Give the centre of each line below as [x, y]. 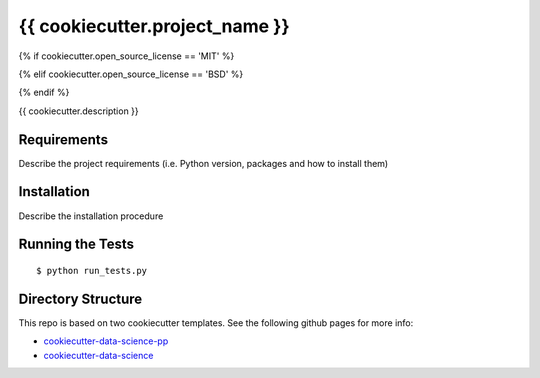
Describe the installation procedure [91, 216]
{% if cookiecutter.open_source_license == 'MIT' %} [126, 56]
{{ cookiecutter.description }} [78, 111]
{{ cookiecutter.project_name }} [154, 26]
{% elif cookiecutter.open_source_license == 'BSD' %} [131, 74]
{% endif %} [44, 92]
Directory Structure [80, 298]
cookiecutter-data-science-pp [106, 341]
